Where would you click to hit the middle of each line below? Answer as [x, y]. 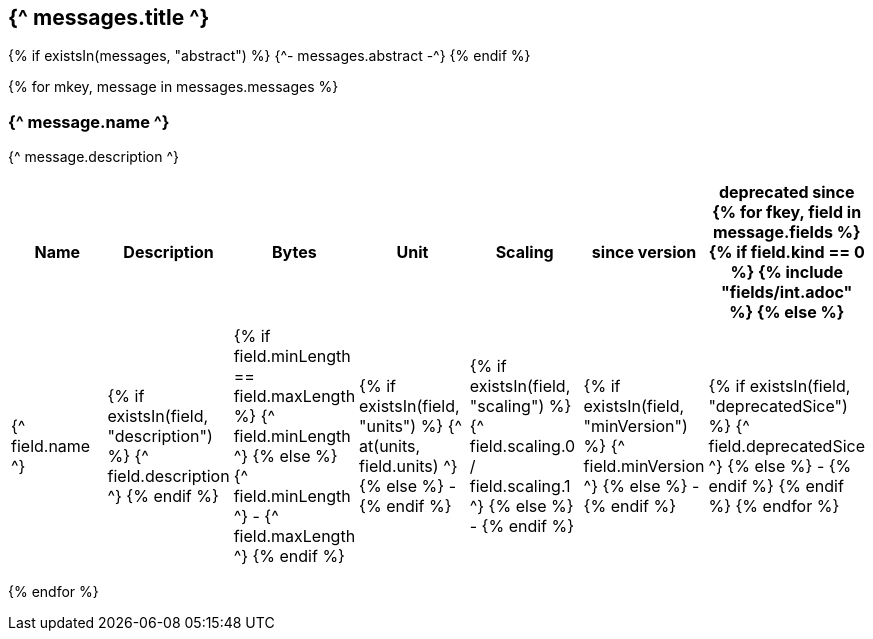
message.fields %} [786, 232]
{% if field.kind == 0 [786, 252]
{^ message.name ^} [89, 121]
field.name [51, 446]
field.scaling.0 [522, 446]
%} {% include [787, 272]
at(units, [390, 446]
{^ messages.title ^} [109, 17]
